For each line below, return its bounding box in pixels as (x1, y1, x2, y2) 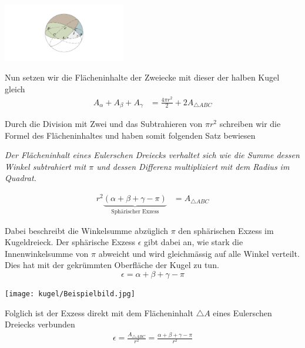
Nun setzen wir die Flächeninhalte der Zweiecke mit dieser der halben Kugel (5, 71, 280, 83)
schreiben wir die (219, 118, 281, 129)
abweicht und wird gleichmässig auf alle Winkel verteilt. (98, 247, 300, 259)
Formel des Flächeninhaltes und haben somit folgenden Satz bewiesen (5, 129, 256, 141)
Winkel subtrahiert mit (5, 160, 86, 172)
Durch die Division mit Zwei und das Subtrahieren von (5, 118, 203, 129)
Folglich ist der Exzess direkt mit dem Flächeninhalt (5, 306, 193, 319)
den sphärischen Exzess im (178, 224, 274, 236)
